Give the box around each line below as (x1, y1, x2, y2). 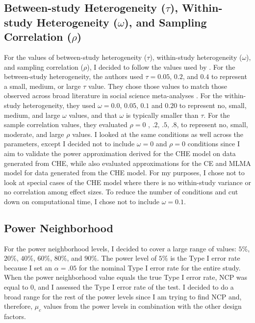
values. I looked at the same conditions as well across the (72, 129, 244, 139)
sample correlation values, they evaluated (4, 119, 127, 130)
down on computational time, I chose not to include (4, 196, 160, 206)
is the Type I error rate (170, 253, 240, 263)
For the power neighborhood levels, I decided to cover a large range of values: (4, 243, 236, 253)
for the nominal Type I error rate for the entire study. (78, 262, 241, 272)
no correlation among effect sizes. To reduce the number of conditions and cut (4, 187, 238, 197)
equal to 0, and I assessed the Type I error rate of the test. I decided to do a (4, 282, 234, 292)
